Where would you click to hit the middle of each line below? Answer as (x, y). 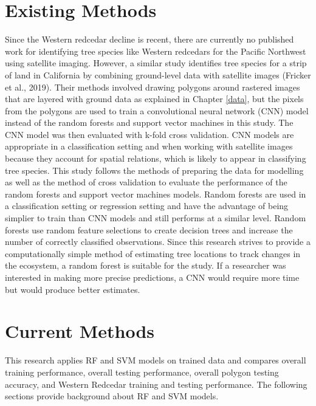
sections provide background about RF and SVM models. (112, 396)
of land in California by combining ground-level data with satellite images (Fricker (158, 74)
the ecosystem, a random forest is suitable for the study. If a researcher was (146, 265)
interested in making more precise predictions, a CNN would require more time (152, 277)
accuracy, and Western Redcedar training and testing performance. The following (156, 384)
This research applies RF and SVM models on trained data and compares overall (156, 360)
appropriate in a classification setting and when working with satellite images (149, 146)
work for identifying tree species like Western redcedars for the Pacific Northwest (156, 51)
